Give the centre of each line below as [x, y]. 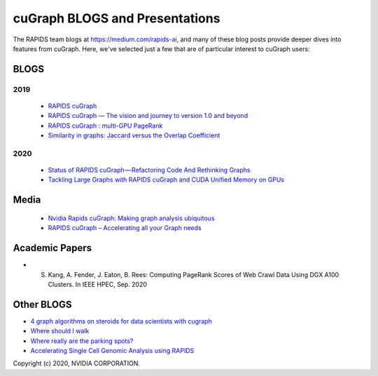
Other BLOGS [42, 304]
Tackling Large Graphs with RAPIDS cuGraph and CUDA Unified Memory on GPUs [166, 180]
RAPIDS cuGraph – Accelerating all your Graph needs [125, 228]
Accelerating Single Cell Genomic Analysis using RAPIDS [112, 350]
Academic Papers [52, 248]
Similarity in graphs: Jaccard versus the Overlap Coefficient [134, 135]
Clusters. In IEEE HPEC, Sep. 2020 [97, 284]
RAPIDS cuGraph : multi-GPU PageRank [105, 126]
